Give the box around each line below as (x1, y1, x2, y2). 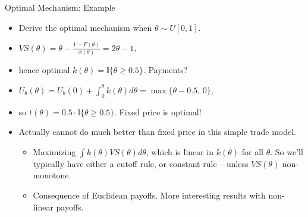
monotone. (33, 169, 71, 181)
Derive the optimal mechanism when (18, 21, 152, 33)
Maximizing (33, 145, 76, 158)
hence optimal (18, 63, 70, 76)
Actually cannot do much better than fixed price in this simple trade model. (18, 125, 296, 138)
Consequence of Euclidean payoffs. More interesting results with (33, 189, 266, 202)
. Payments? (143, 63, 188, 76)
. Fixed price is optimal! (114, 105, 202, 118)
